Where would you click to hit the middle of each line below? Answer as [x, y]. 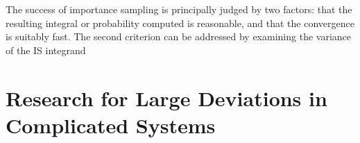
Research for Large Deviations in [166, 98]
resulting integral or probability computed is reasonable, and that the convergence [180, 23]
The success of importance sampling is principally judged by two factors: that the [179, 9]
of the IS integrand [46, 50]
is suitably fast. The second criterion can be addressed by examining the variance [178, 36]
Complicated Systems [111, 125]
